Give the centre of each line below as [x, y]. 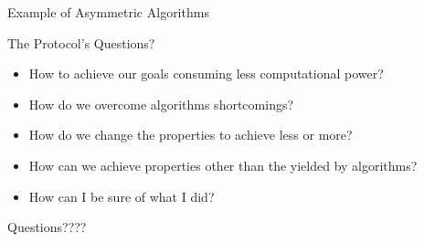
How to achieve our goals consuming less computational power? [206, 74]
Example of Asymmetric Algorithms [108, 12]
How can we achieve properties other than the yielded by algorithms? [223, 165]
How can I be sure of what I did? [122, 196]
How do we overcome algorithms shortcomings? [161, 104]
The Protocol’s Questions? [81, 42]
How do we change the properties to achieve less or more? [191, 135]
